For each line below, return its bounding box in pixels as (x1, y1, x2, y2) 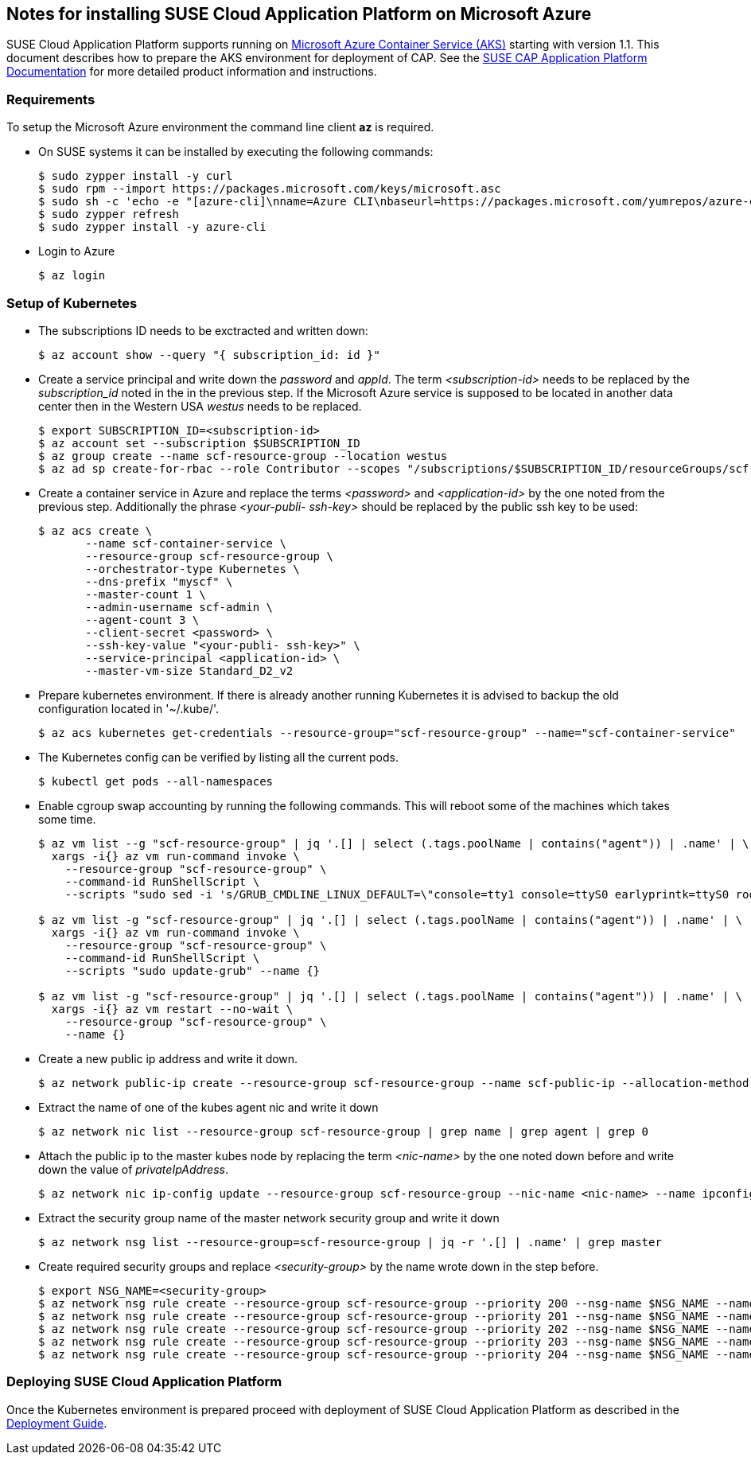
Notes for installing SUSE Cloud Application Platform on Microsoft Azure (6, 4, 592, 24)
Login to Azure (38, 244, 115, 259)
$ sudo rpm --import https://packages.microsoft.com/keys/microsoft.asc (38, 182, 501, 196)
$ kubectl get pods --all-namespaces (38, 774, 274, 788)
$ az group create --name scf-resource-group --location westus (38, 449, 448, 462)
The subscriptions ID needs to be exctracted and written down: (38, 323, 368, 337)
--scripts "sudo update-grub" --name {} (64, 964, 321, 977)
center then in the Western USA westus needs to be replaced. (38, 399, 362, 413)
